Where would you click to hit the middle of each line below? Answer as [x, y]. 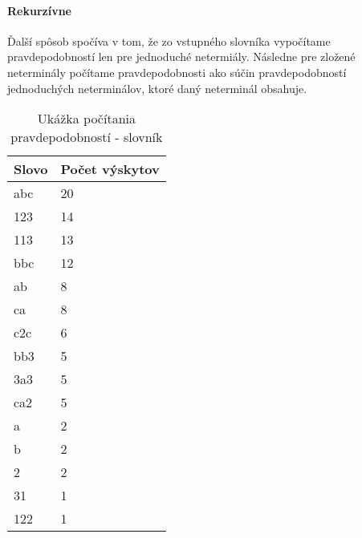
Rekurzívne [39, 10]
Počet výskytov [110, 169]
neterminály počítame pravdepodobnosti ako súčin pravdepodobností [177, 72]
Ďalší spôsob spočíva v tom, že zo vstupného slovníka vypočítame [169, 40]
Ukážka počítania [86, 119]
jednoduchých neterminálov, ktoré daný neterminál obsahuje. [157, 88]
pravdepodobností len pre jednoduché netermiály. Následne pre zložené [181, 57]
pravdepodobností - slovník [87, 137]
